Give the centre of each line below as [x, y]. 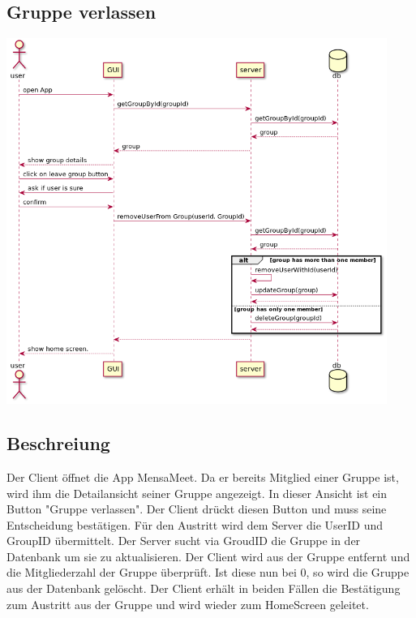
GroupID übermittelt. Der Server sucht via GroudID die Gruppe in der [184, 541]
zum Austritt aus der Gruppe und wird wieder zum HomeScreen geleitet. [188, 604]
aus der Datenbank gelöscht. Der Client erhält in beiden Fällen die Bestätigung [204, 588]
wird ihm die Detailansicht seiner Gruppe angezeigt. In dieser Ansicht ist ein [197, 493]
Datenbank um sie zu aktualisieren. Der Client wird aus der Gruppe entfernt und [208, 556]
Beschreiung [58, 443]
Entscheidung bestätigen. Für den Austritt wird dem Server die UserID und [195, 524]
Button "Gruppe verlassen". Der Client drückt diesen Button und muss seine [197, 509]
